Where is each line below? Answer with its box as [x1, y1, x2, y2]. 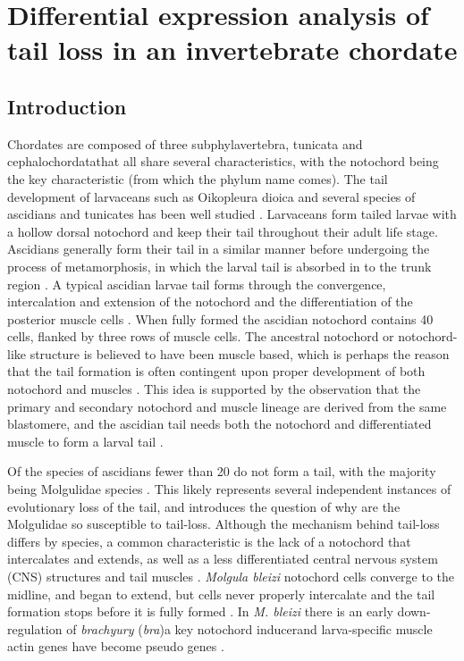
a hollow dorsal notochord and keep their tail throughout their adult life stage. [7, 222, 438, 240]
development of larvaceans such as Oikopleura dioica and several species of [7, 187, 416, 205]
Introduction [7, 92, 127, 120]
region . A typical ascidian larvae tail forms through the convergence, [7, 274, 386, 293]
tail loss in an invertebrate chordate [7, 31, 458, 68]
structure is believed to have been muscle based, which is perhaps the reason [30, 344, 450, 363]
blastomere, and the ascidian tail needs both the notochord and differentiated [7, 414, 432, 433]
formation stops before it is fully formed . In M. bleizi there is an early [7, 602, 393, 621]
